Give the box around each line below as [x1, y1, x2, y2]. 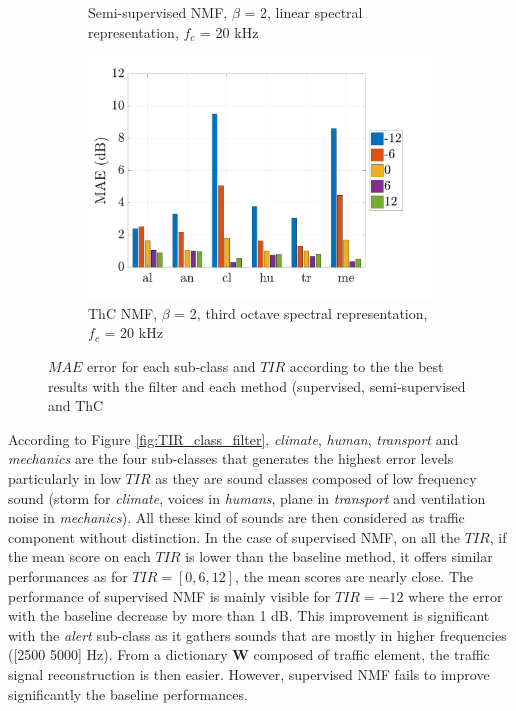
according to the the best [289, 356, 444, 377]
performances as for [8, 566, 128, 587]
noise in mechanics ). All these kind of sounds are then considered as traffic [8, 507, 465, 528]
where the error [408, 585, 503, 606]
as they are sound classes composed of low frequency [155, 468, 477, 489]
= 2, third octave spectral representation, [174, 302, 428, 323]
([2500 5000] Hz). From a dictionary [8, 644, 228, 665]
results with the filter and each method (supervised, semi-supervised [48, 375, 466, 396]
